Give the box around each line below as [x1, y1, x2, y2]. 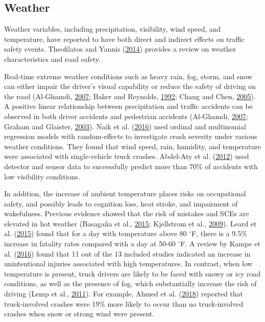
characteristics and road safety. [4, 53, 101, 64]
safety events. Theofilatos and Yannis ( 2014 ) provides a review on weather [4, 43, 236, 54]
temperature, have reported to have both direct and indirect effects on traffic [4, 33, 245, 44]
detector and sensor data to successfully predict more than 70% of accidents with [4, 160, 258, 171]
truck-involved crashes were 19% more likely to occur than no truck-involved [4, 298, 244, 309]
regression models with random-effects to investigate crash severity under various [4, 131, 257, 142]
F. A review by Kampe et [180, 238, 260, 249]
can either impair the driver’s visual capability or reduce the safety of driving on [4, 81, 256, 91]
